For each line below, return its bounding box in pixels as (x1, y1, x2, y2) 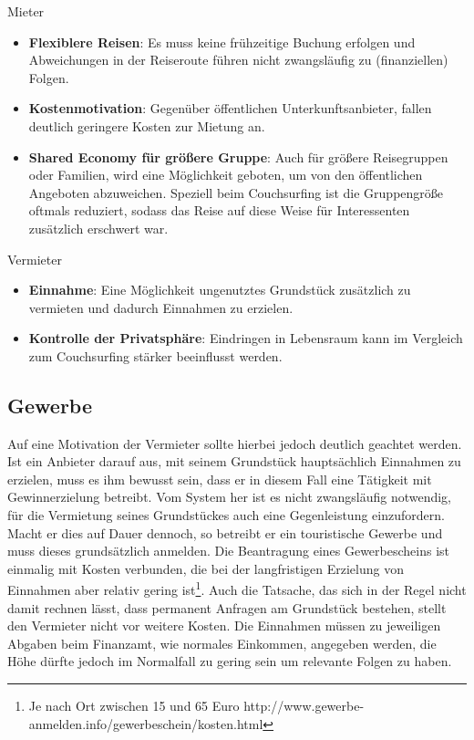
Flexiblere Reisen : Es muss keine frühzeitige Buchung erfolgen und (28, 32, 416, 51)
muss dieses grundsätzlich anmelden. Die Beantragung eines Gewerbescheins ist (7, 541, 450, 560)
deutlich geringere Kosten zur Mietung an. (28, 116, 265, 135)
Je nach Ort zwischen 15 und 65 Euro (28, 696, 240, 715)
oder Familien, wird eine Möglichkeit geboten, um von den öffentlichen (28, 165, 423, 184)
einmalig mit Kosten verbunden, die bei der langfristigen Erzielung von (7, 558, 404, 578)
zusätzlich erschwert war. (28, 218, 169, 237)
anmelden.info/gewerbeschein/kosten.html (28, 714, 263, 733)
